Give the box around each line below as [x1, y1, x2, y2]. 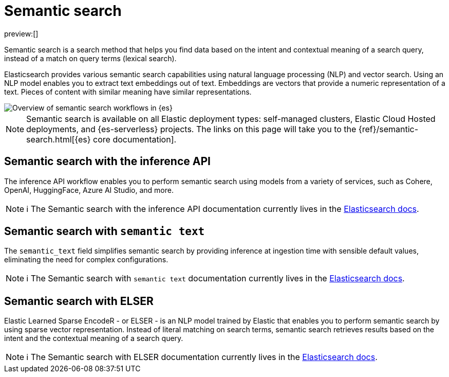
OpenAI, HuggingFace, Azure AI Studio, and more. [4, 185, 174, 194]
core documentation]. [93, 134, 177, 145]
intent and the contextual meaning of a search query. [4, 334, 183, 343]
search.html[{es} [26, 134, 91, 145]
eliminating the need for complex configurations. [4, 255, 169, 264]
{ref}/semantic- [358, 123, 419, 134]
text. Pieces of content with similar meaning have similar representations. [4, 87, 252, 96]
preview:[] [4, 29, 39, 38]
